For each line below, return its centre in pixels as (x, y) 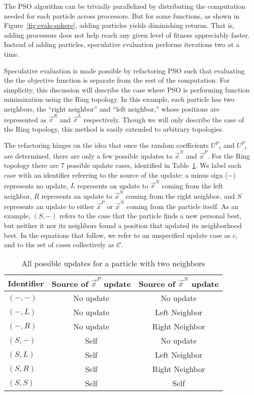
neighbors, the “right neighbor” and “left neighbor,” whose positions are (112, 108)
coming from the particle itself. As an (183, 206)
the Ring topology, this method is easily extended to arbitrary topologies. (114, 128)
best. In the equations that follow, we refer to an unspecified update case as (117, 235)
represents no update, (36, 185)
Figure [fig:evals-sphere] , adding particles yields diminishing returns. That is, (119, 25)
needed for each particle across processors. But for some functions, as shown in (122, 15)
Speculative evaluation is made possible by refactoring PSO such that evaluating (124, 70)
